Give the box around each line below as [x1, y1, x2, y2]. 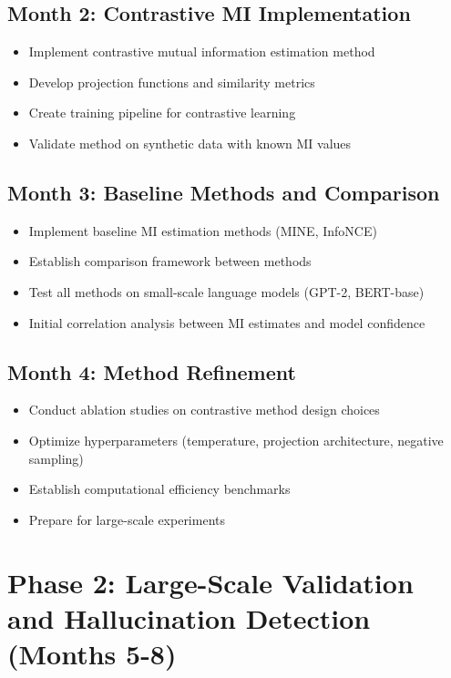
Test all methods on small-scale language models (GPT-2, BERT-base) [28, 282, 425, 301]
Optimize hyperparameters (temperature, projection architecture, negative [28, 430, 444, 449]
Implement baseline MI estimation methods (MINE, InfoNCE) [28, 221, 377, 240]
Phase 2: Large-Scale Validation [7, 563, 414, 601]
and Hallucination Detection [7, 599, 371, 636]
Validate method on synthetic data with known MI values [28, 133, 352, 152]
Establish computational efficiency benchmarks [28, 479, 291, 498]
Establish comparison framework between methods [28, 252, 312, 271]
